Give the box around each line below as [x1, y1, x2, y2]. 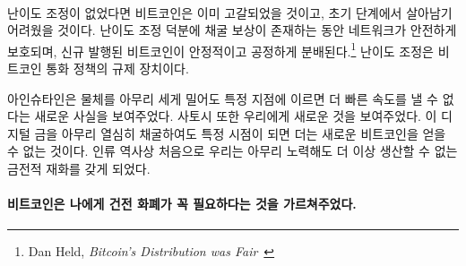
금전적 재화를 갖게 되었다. [7, 159, 151, 177]
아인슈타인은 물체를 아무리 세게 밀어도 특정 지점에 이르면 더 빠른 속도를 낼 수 [7, 89, 438, 107]
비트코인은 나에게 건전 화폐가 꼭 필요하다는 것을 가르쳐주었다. [7, 194, 357, 213]
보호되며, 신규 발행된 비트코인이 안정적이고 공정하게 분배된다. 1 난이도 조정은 [7, 39, 434, 60]
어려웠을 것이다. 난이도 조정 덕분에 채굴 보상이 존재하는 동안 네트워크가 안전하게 [7, 21, 457, 39]
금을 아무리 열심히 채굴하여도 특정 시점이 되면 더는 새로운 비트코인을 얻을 [34, 124, 446, 142]
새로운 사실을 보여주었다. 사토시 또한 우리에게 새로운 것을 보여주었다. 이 [34, 107, 437, 125]
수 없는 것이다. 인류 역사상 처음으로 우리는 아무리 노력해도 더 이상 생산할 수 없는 [7, 142, 458, 160]
